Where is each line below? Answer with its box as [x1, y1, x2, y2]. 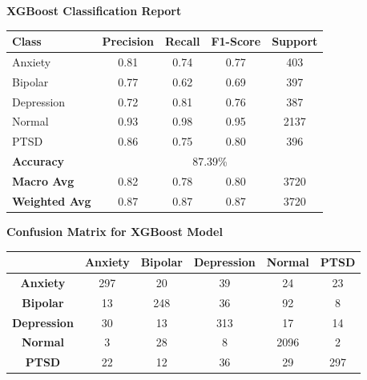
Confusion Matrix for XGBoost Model [6, 222, 223, 239]
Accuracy [12, 153, 65, 170]
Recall [165, 33, 200, 50]
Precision [102, 33, 155, 50]
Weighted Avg [12, 192, 91, 209]
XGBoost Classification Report [6, 2, 182, 18]
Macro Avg [12, 173, 75, 189]
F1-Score [211, 33, 261, 50]
